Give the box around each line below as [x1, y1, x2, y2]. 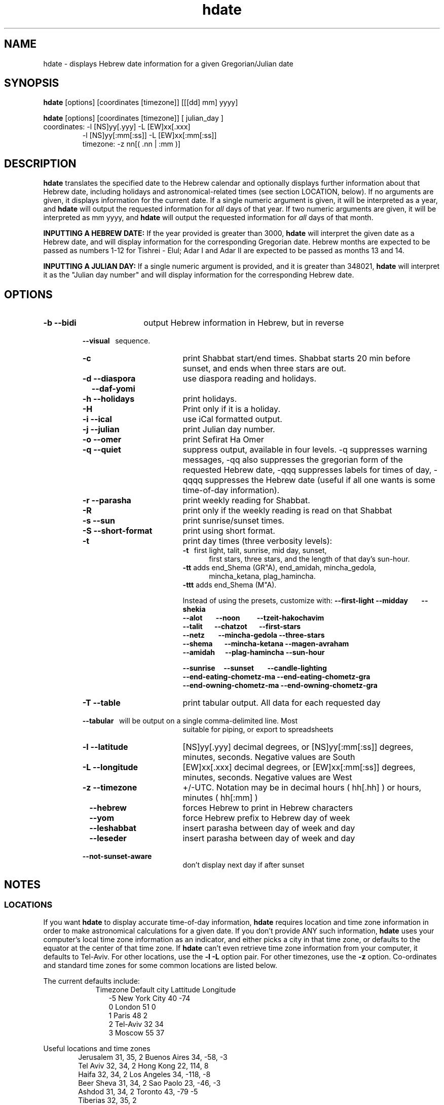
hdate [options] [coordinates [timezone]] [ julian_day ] [43, 114, 224, 123]
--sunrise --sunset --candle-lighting [182, 664, 327, 673]
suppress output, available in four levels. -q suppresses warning [182, 444, 427, 455]
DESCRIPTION [4, 157, 77, 170]
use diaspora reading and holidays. [182, 373, 317, 384]
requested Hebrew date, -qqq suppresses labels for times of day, [182, 465, 432, 475]
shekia [182, 605, 206, 614]
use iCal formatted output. [182, 414, 282, 425]
